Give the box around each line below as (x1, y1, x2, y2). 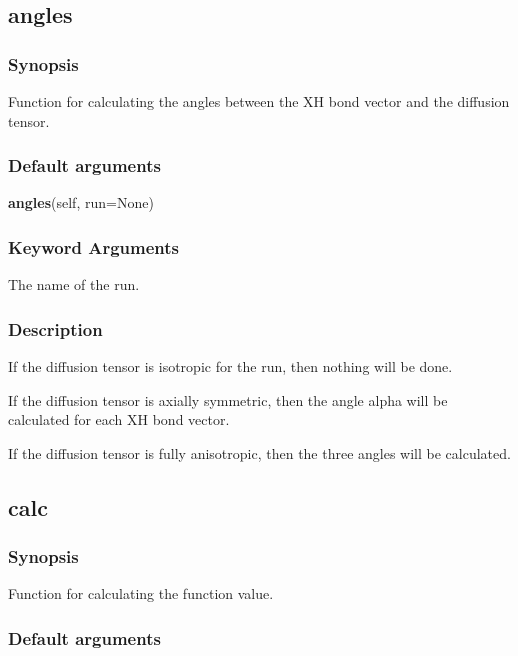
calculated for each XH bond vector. (8, 409, 230, 430)
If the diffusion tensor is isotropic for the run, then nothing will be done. (8, 356, 453, 377)
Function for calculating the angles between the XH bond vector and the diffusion (8, 91, 510, 111)
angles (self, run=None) (8, 192, 154, 213)
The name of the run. (8, 274, 140, 295)
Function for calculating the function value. (8, 583, 274, 604)
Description (8, 316, 103, 341)
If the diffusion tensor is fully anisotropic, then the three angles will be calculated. (8, 442, 511, 463)
